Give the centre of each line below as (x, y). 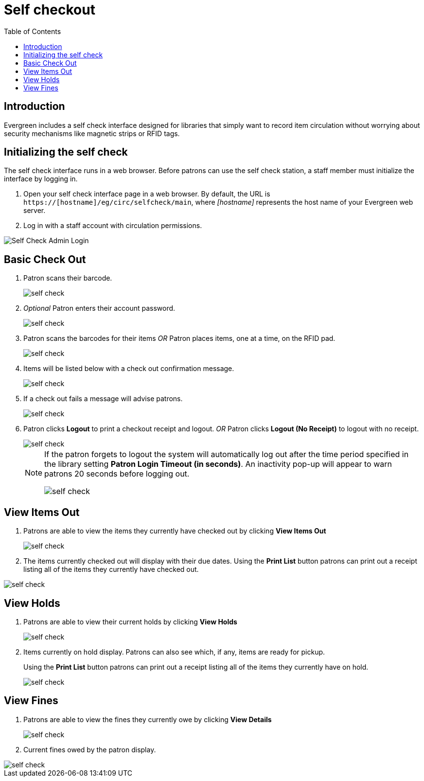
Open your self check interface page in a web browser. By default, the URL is (147, 194)
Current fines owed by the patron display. (90, 749)
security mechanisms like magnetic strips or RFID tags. (92, 133)
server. (35, 211)
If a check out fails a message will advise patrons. (103, 399)
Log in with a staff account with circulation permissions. (113, 226)
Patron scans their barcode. (68, 278)
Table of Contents (33, 31)
